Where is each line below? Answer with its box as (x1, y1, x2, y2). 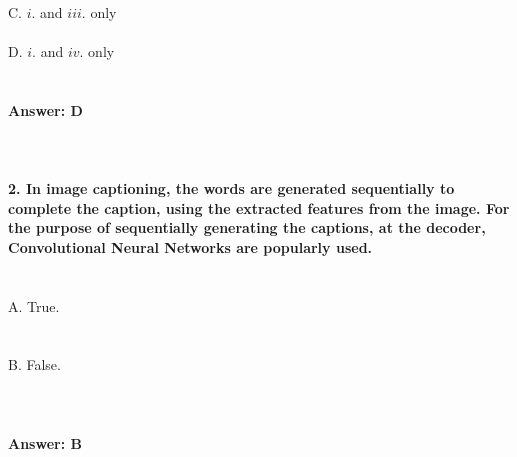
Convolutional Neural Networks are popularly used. (8, 236, 373, 257)
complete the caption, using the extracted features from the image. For (8, 197, 510, 218)
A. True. (8, 295, 60, 316)
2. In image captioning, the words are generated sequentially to (8, 177, 455, 198)
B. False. (8, 354, 61, 375)
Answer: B (8, 432, 82, 453)
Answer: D (8, 99, 83, 120)
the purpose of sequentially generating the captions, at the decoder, (8, 217, 486, 238)
